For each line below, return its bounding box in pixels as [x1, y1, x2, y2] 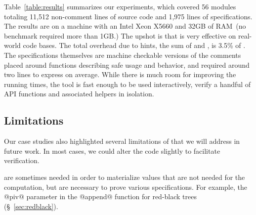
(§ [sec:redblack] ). [4, 201, 58, 211]
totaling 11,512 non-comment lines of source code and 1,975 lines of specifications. [4, 11, 253, 21]
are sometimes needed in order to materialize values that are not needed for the [4, 172, 245, 182]
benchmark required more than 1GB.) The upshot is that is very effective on [4, 30, 236, 41]
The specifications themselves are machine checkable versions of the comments [4, 49, 241, 60]
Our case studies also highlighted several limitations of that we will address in [4, 136, 240, 146]
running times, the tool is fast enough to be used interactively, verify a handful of [4, 79, 251, 89]
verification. [4, 155, 40, 166]
